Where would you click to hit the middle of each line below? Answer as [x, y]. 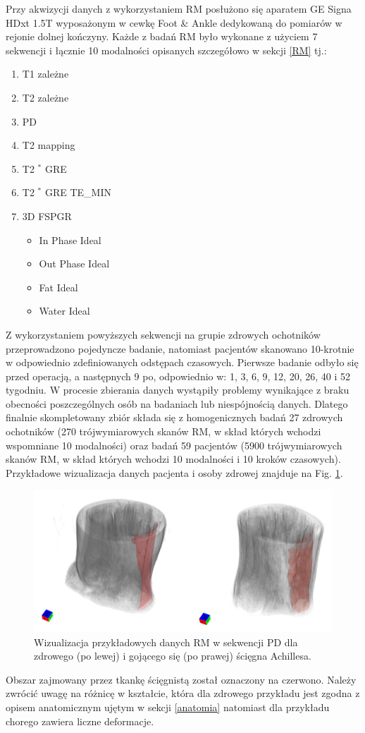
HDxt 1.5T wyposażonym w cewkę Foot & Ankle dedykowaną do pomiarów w [174, 22]
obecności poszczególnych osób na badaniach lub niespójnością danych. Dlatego [177, 403]
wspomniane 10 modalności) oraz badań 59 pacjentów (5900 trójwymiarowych [174, 445]
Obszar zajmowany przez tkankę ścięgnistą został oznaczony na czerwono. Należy [181, 679]
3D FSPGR [47, 216]
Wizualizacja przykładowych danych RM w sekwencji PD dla [166, 642]
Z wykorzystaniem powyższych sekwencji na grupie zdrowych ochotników [163, 334]
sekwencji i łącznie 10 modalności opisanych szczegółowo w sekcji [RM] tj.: [166, 50]
